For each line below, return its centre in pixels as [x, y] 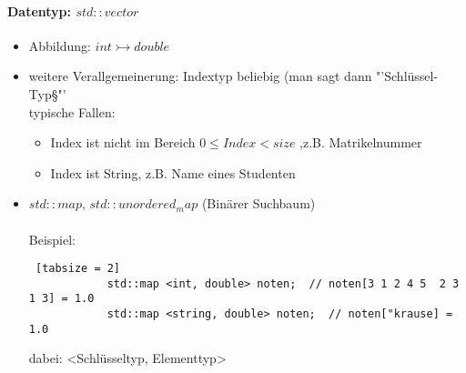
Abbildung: [60, 45]
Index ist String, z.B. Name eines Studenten [173, 172]
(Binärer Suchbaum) [258, 203]
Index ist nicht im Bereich [123, 142]
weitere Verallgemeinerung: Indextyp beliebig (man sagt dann [200, 76]
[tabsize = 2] [78, 269]
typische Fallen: [72, 111]
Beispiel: [52, 239]
